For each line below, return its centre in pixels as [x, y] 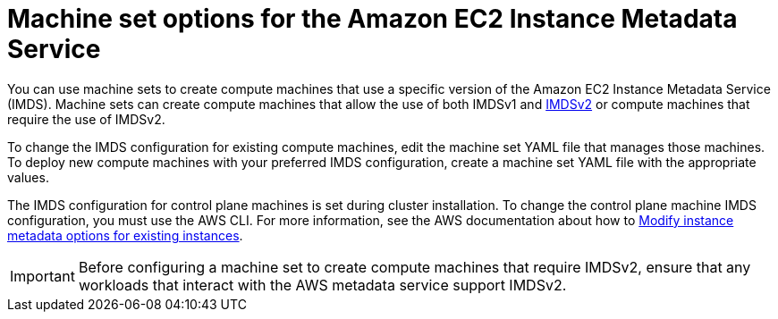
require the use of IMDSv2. [86, 119]
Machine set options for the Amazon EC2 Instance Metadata [372, 19]
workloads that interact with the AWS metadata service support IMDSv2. [322, 285]
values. [28, 177]
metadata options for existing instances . [125, 235]
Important [42, 276]
